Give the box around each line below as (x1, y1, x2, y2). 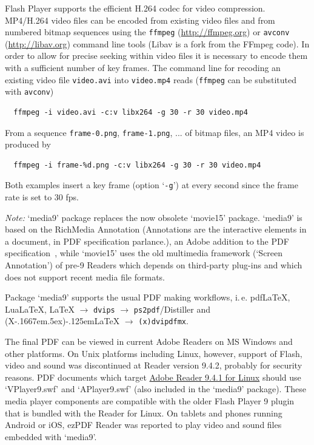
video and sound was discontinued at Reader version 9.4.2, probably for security (5, 359, 302, 372)
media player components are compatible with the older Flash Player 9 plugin (5, 395, 295, 407)
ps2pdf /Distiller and (133, 302, 210, 315)
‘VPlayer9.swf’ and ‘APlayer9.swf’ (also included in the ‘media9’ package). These (5, 382, 307, 395)
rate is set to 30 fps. (5, 191, 79, 203)
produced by (5, 138, 51, 151)
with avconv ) (5, 85, 54, 98)
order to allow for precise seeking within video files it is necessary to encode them (5, 49, 308, 62)
